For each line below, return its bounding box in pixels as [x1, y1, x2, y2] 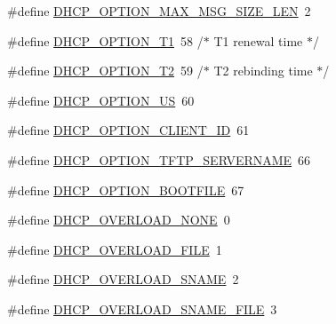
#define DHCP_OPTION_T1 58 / [7, 31, 204, 50]
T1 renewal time [213, 31, 303, 50]
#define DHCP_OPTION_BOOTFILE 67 [7, 180, 244, 199]
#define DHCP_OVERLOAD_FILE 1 [7, 240, 222, 258]
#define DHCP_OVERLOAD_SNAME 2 [7, 270, 239, 288]
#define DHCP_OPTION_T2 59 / [7, 61, 204, 80]
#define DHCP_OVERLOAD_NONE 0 [7, 210, 230, 229]
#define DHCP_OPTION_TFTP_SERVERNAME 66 [7, 150, 311, 169]
